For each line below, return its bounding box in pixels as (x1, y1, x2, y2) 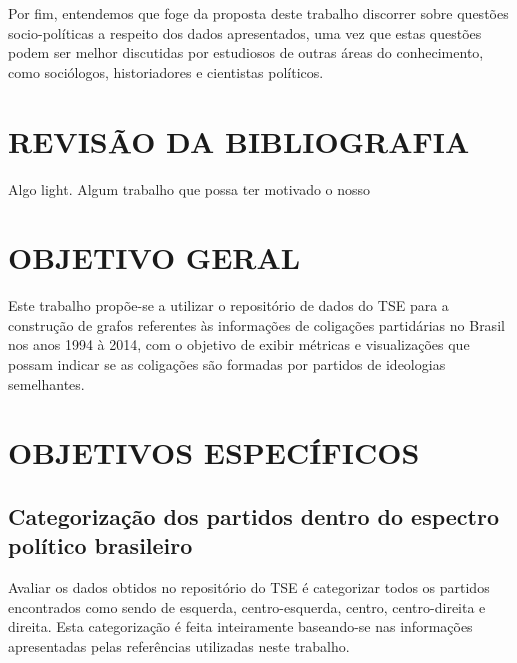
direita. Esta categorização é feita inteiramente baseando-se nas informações (8, 616, 473, 637)
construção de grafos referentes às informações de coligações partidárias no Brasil (8, 314, 505, 335)
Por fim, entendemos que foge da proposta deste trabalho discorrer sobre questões (8, 3, 509, 23)
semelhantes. (8, 373, 85, 394)
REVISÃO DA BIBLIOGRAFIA (8, 120, 470, 161)
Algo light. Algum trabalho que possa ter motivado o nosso (8, 178, 371, 199)
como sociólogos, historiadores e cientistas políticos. (8, 61, 324, 82)
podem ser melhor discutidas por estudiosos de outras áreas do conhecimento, (8, 42, 484, 63)
